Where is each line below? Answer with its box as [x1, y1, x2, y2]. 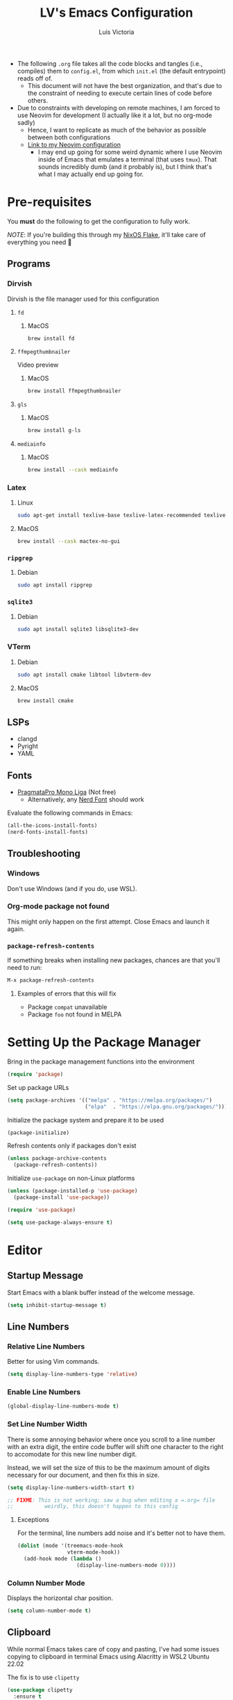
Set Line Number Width [7, 1419, 88, 1429]
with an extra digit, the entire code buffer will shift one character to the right [7, 1442, 224, 1450]
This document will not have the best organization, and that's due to [27, 81, 223, 89]
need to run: [7, 964, 42, 972]
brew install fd [27, 335, 75, 342]
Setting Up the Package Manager [7, 1034, 201, 1050]
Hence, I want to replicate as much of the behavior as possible [27, 125, 207, 134]
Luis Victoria [98, 28, 135, 36]
